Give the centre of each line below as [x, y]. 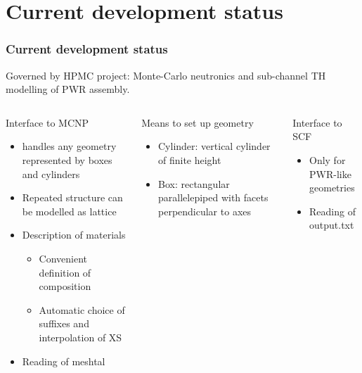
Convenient [63, 258]
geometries [332, 188]
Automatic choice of [82, 309]
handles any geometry [69, 146]
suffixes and [64, 323]
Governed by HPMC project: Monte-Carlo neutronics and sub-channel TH [166, 75]
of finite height [190, 159]
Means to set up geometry [198, 122]
